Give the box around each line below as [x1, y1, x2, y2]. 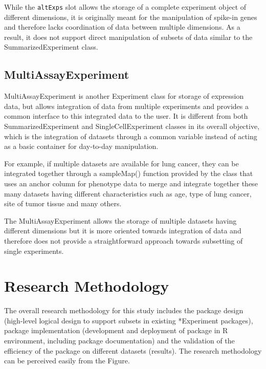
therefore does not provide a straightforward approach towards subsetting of [4, 235, 243, 246]
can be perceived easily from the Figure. [4, 355, 130, 366]
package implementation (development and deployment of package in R [4, 325, 228, 336]
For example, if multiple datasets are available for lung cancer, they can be [4, 158, 239, 168]
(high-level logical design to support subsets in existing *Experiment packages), [4, 315, 253, 325]
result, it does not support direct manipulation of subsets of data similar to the [4, 31, 253, 42]
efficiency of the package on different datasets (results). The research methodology [4, 345, 262, 356]
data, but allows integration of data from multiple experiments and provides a [4, 100, 249, 111]
